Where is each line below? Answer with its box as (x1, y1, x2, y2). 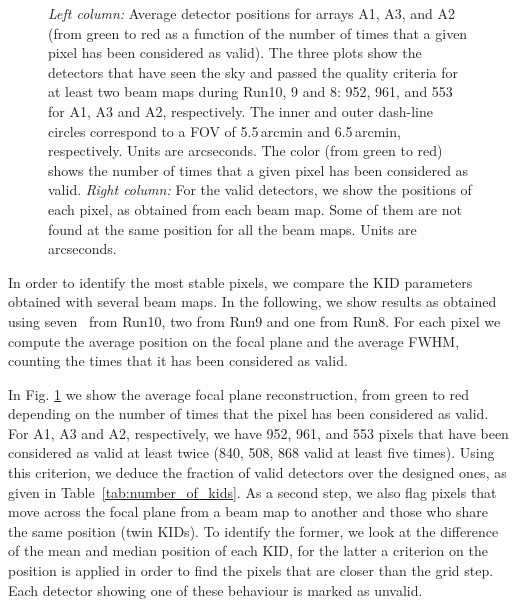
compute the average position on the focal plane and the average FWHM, (8, 330, 460, 351)
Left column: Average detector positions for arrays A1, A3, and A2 (48, 3, 456, 23)
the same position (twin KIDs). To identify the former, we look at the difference (8, 520, 499, 541)
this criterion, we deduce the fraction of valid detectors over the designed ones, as (8, 462, 507, 483)
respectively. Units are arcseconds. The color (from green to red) (48, 140, 443, 161)
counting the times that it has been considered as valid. (8, 350, 348, 371)
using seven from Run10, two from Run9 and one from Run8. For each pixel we (8, 310, 501, 331)
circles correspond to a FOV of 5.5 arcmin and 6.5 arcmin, (48, 120, 401, 141)
